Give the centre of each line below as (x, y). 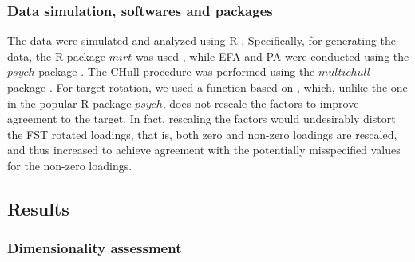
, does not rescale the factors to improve (261, 103)
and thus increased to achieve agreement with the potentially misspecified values (204, 150)
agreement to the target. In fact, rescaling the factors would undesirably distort (202, 119)
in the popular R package (69, 103)
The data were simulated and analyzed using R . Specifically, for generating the (202, 40)
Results (38, 208)
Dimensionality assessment (95, 248)
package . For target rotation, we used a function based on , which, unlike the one (207, 87)
